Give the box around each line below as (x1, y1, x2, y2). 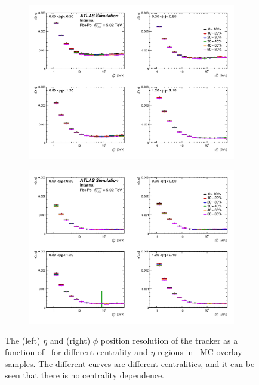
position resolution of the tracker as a (100, 334, 238, 346)
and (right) (50, 334, 91, 346)
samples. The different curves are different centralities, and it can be (5, 357, 255, 369)
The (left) (5, 334, 41, 346)
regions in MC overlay (158, 346, 242, 358)
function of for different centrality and (5, 346, 148, 358)
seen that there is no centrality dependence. (5, 369, 164, 381)
